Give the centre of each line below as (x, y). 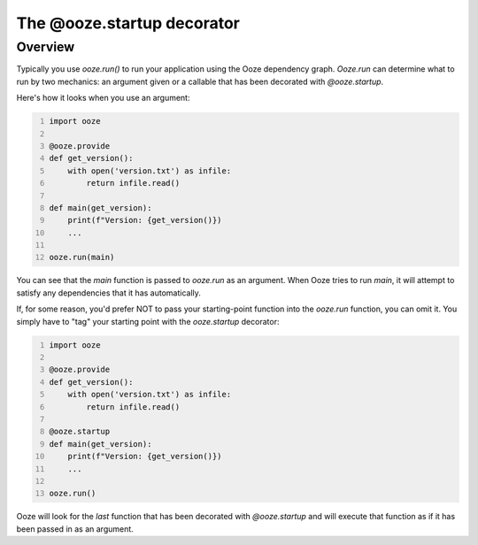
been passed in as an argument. (75, 529)
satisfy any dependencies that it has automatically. (108, 293)
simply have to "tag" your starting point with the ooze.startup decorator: (148, 321)
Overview (46, 47)
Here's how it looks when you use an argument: (103, 98)
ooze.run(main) (82, 257)
